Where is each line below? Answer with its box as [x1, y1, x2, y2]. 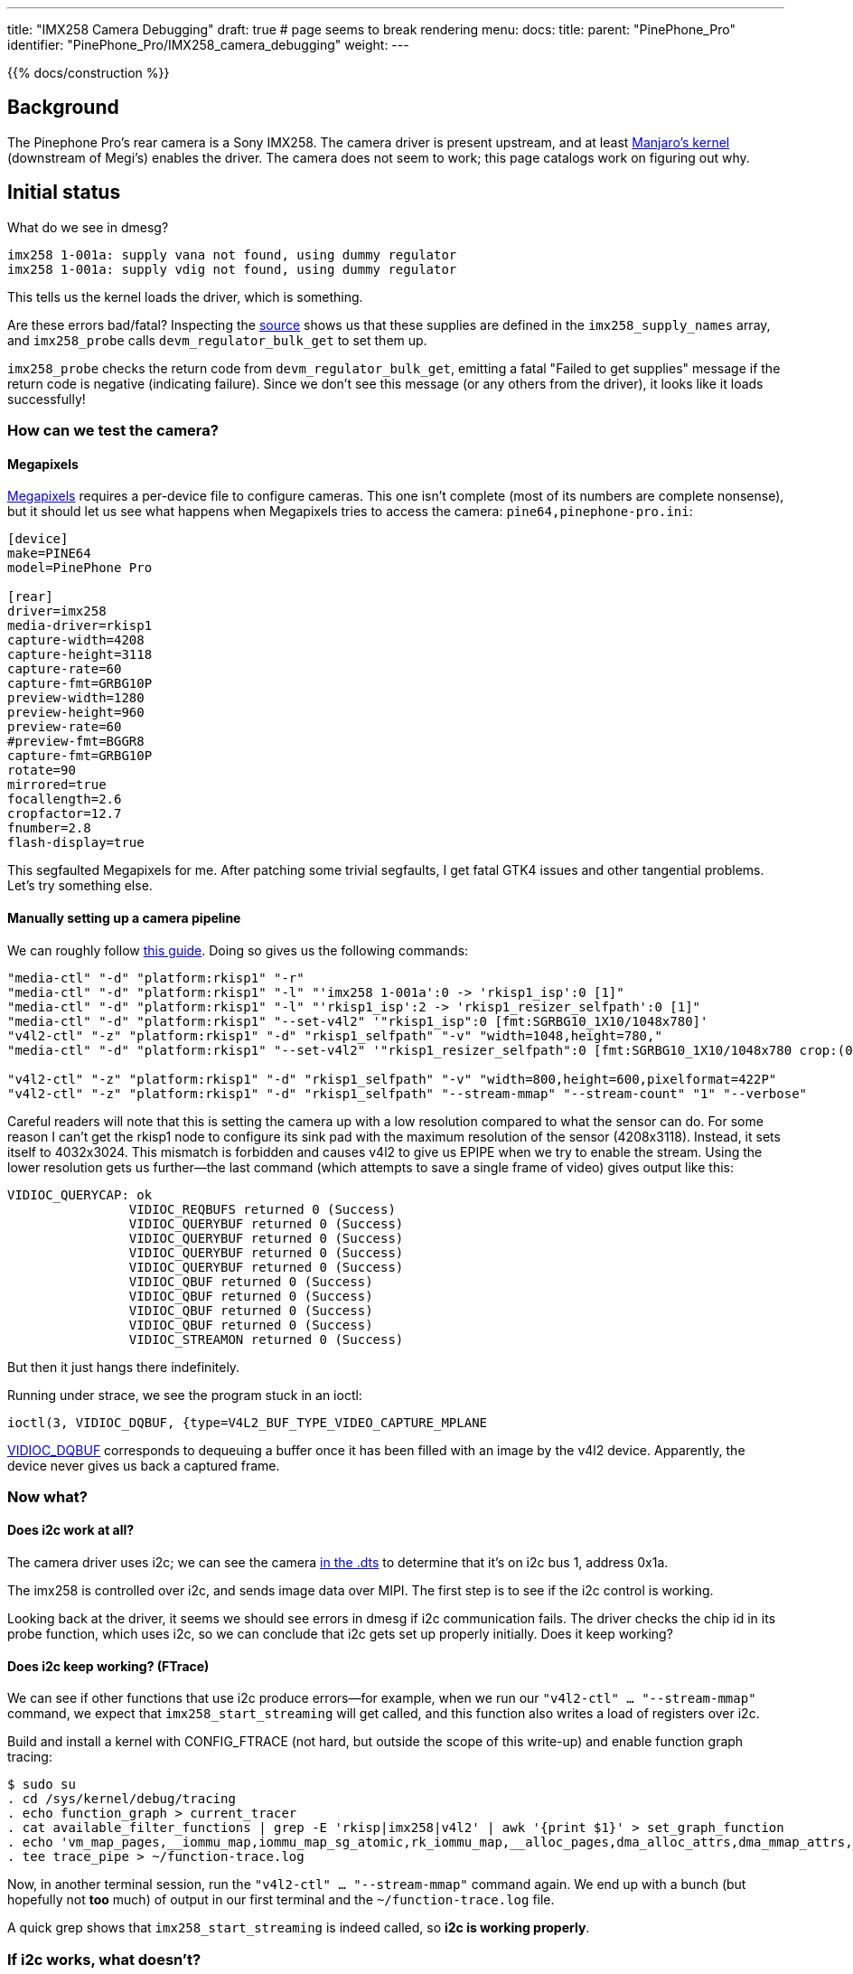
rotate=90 [7, 763, 76, 778]
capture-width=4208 [7, 633, 145, 648]
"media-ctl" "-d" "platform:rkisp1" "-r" [7, 970, 305, 985]
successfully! [7, 390, 86, 407]
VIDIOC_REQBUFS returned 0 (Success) [128, 1201, 396, 1217]
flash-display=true [7, 835, 145, 851]
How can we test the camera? [7, 421, 219, 440]
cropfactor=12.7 [7, 806, 122, 822]
